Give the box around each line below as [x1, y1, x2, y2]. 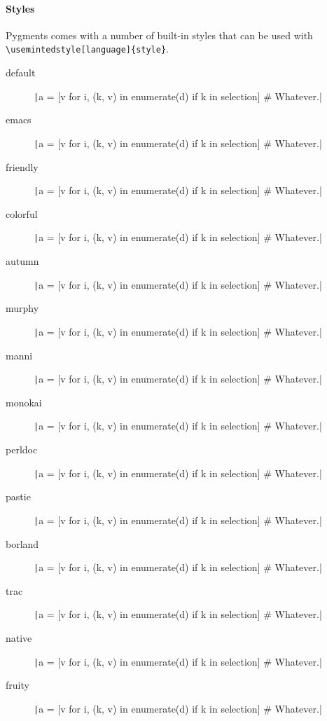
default [6, 65, 36, 80]
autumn [6, 254, 39, 268]
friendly [6, 159, 39, 174]
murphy [6, 301, 39, 315]
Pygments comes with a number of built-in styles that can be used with [6, 27, 313, 42]
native [6, 631, 32, 645]
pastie [6, 489, 31, 504]
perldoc [6, 442, 38, 457]
